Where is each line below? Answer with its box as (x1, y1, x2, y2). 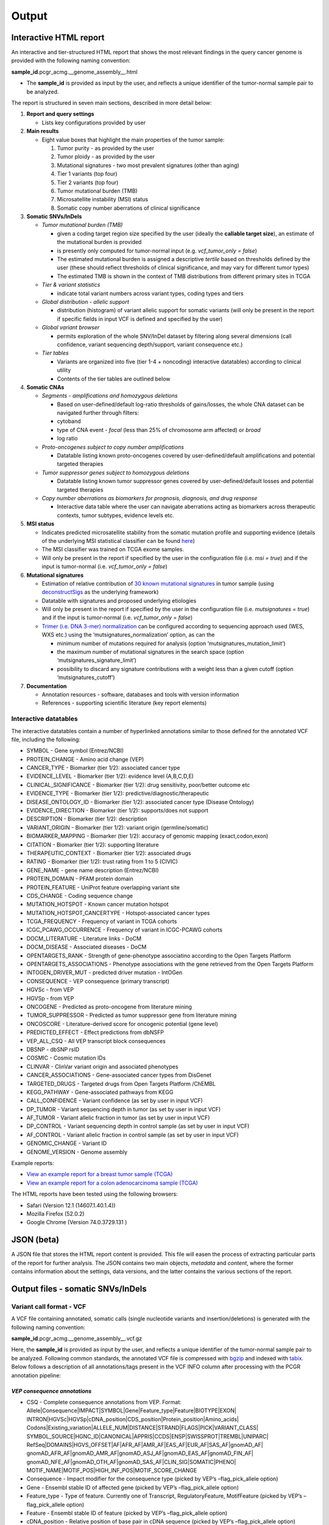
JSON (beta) (11, 1235, 60, 1245)
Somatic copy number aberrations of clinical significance (57, 204, 200, 212)
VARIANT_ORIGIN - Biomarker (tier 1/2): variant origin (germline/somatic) (26, 823, 209, 831)
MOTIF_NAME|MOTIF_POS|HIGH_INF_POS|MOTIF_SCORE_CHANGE (26, 1467, 197, 1474)
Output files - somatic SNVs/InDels (11, 1283, 147, 1294)
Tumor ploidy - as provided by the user (57, 153, 155, 160)
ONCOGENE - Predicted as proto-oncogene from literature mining (26, 1003, 192, 1010)
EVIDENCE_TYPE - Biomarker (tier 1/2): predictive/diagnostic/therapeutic (26, 790, 210, 797)
